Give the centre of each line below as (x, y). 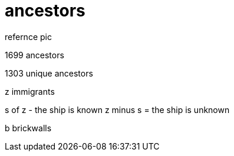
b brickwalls (28, 128)
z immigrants (30, 91)
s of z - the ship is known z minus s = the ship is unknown (117, 109)
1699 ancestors (34, 55)
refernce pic (28, 36)
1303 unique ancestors (49, 73)
